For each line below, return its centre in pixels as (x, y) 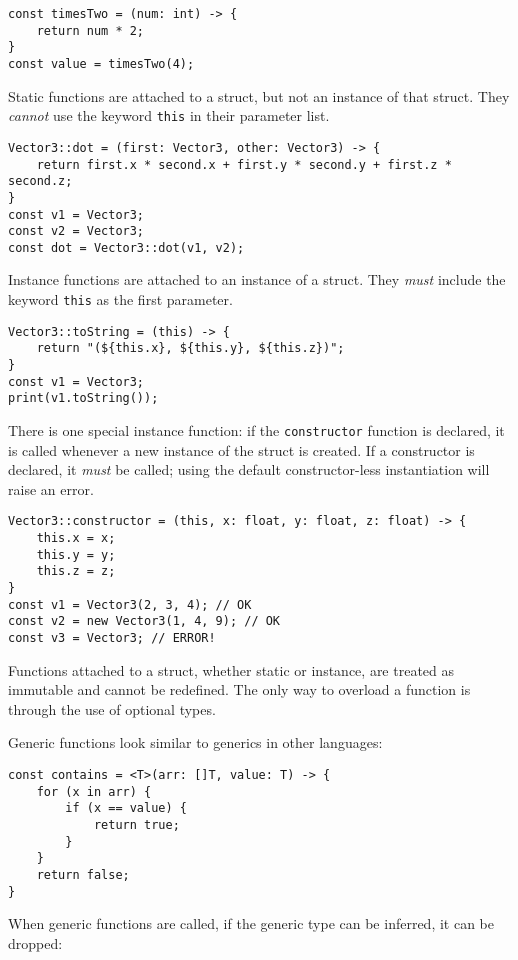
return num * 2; (90, 30)
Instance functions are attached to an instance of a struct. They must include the (257, 279)
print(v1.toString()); (83, 398)
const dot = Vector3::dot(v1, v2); (126, 247)
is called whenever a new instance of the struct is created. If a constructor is (241, 449)
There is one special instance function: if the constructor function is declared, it (256, 430)
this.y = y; (76, 554)
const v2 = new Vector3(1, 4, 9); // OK (144, 621)
